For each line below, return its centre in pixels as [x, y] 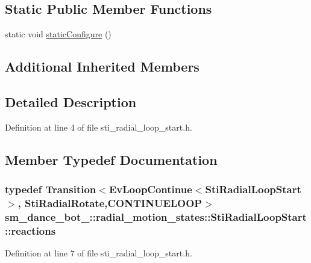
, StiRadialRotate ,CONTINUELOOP [110, 203]
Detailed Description [71, 101]
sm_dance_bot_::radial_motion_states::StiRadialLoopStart [156, 216]
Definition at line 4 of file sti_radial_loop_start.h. [99, 127]
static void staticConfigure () [58, 34]
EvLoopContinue [150, 189]
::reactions [30, 230]
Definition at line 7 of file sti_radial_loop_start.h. [99, 253]
